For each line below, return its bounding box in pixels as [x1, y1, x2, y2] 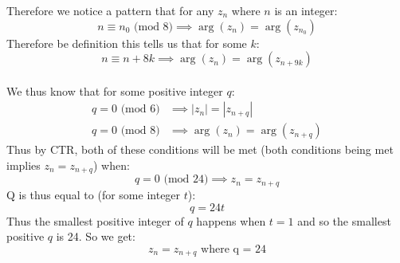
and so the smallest [297, 212, 391, 229]
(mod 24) [163, 174, 209, 186]
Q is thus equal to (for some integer [6, 186, 181, 202]
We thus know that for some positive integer [6, 82, 223, 99]
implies [6, 157, 41, 174]
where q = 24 [201, 243, 267, 255]
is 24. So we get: [56, 228, 135, 245]
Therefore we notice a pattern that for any [6, 2, 214, 18]
